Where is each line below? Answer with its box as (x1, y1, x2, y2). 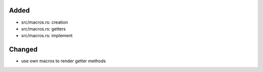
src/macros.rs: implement (21, 33, 73, 39)
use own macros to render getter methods (21, 58, 106, 64)
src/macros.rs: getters (21, 26, 66, 31)
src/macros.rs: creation (21, 19, 68, 25)
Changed (9, 45, 38, 54)
